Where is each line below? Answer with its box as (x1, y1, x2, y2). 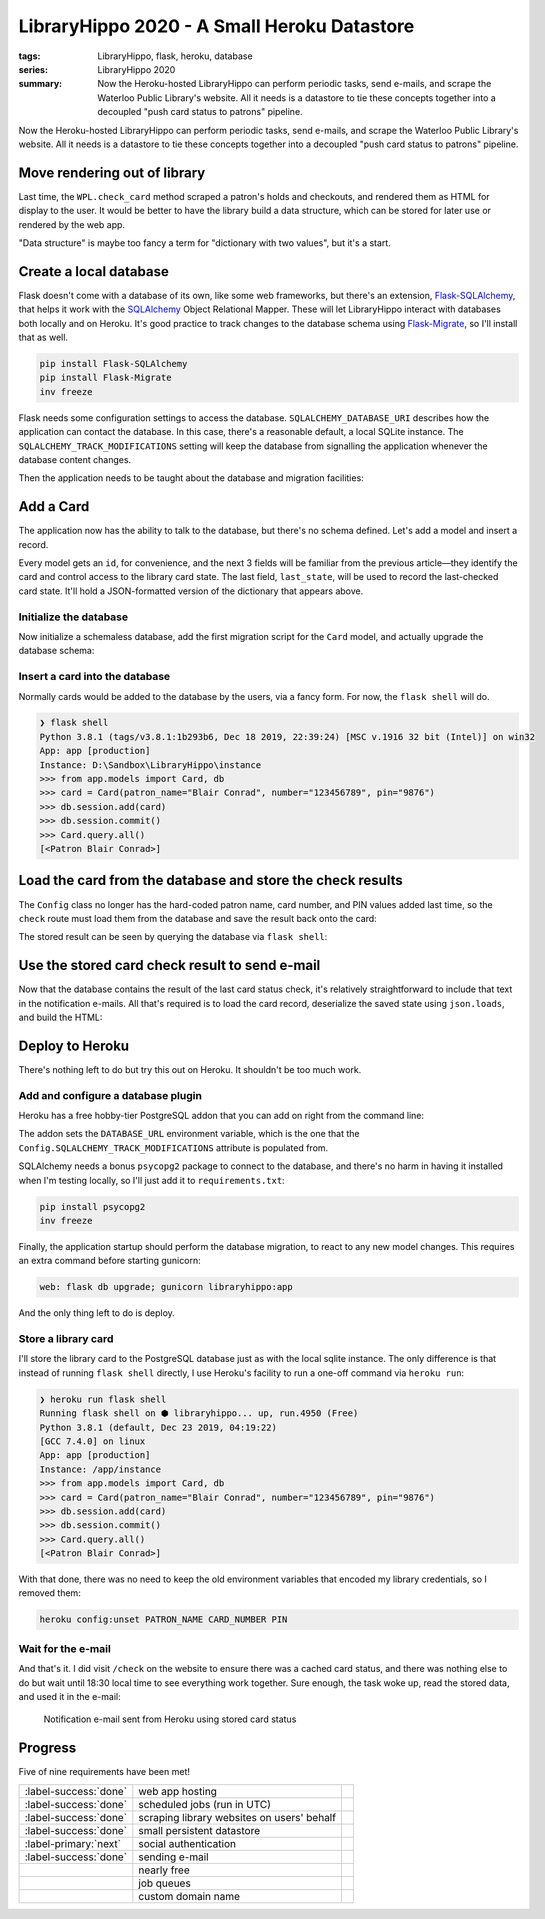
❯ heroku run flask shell (39, 1393, 167, 1405)
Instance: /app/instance (39, 1463, 162, 1475)
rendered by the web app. (18, 218, 125, 230)
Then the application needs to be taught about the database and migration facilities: (18, 472, 364, 484)
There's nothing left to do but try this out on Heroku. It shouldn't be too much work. (18, 1063, 362, 1075)
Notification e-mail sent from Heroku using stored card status (43, 1713, 297, 1725)
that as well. (18, 331, 69, 344)
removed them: (18, 1587, 82, 1599)
